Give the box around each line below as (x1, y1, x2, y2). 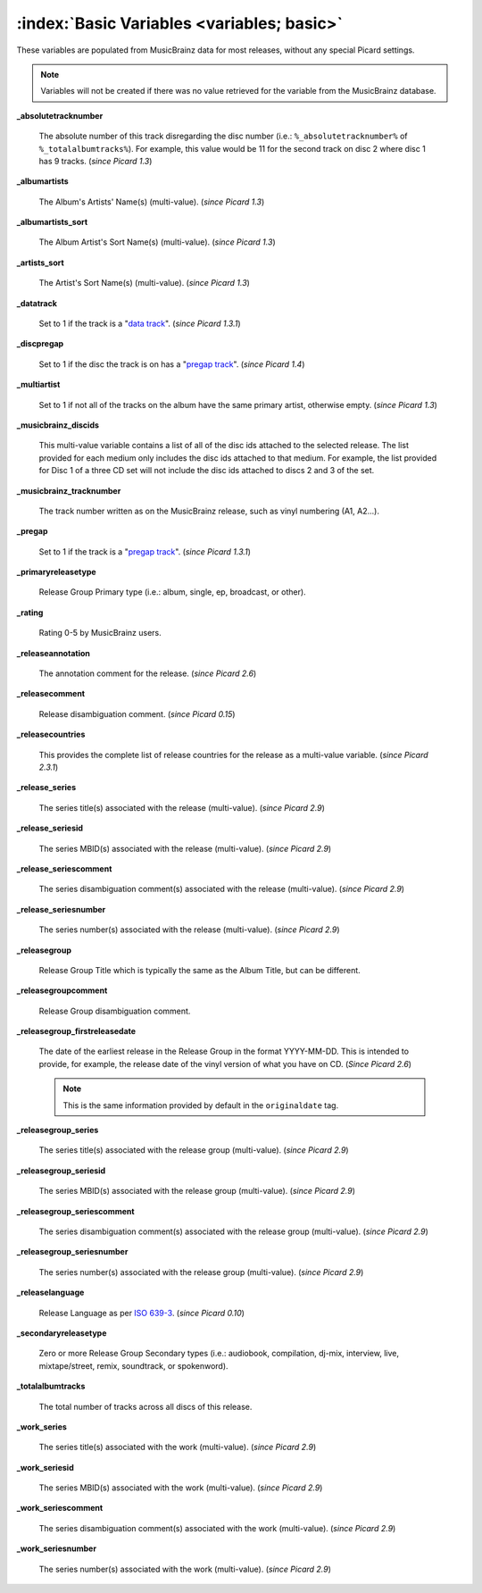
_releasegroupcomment (16, 985, 108, 996)
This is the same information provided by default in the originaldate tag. (62, 1099, 339, 1111)
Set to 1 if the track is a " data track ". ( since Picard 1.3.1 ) (38, 318, 241, 329)
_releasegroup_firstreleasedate (16, 1026, 137, 1037)
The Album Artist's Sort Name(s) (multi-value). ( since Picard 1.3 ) (38, 237, 276, 247)
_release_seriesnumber (16, 904, 106, 914)
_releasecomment (16, 688, 85, 699)
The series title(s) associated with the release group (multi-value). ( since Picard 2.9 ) (38, 1145, 349, 1155)
